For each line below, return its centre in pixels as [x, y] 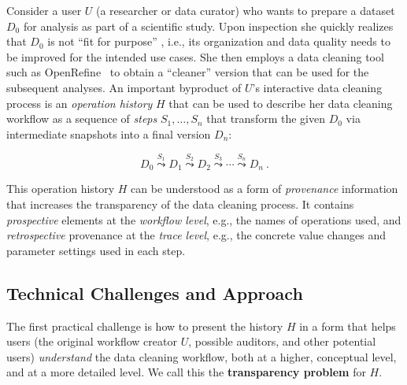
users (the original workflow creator [92, 341]
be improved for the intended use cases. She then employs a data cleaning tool [195, 56]
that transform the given [266, 118]
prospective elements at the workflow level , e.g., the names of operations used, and [204, 219]
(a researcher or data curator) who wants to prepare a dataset [246, 10]
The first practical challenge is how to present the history [145, 326]
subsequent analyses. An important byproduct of [124, 87]
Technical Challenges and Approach [155, 292]
